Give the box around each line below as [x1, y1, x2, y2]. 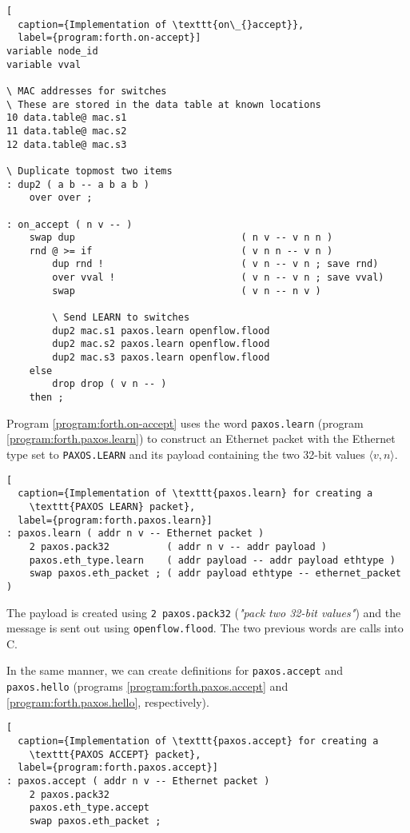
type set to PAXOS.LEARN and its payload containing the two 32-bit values [6, 445, 365, 462]
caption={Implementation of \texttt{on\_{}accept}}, [18, 18, 305, 30]
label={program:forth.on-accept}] [18, 32, 201, 44]
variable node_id [6, 45, 98, 57]
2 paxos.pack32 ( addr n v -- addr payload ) [29, 540, 327, 552]
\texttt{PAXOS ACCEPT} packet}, [29, 748, 201, 760]
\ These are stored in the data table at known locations [6, 98, 321, 110]
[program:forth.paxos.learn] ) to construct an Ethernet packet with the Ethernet [6, 430, 396, 447]
